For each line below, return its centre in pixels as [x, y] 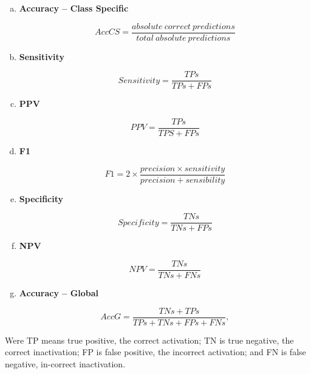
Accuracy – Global [59, 292]
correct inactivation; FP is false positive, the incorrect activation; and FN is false [155, 352]
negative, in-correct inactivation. [65, 363]
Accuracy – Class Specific [74, 8]
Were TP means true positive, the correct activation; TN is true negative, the [149, 340]
